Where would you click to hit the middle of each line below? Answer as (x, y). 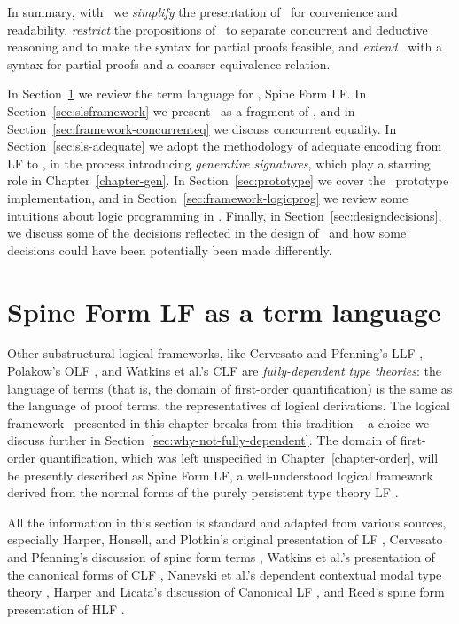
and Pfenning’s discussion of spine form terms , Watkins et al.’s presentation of (221, 556)
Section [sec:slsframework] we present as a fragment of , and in (181, 110)
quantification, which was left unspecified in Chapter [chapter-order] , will (239, 457)
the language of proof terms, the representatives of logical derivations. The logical (229, 406)
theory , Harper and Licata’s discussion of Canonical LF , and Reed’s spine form (226, 592)
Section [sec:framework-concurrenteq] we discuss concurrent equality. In (202, 128)
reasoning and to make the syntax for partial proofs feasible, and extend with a (225, 47)
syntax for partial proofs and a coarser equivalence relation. (169, 63)
